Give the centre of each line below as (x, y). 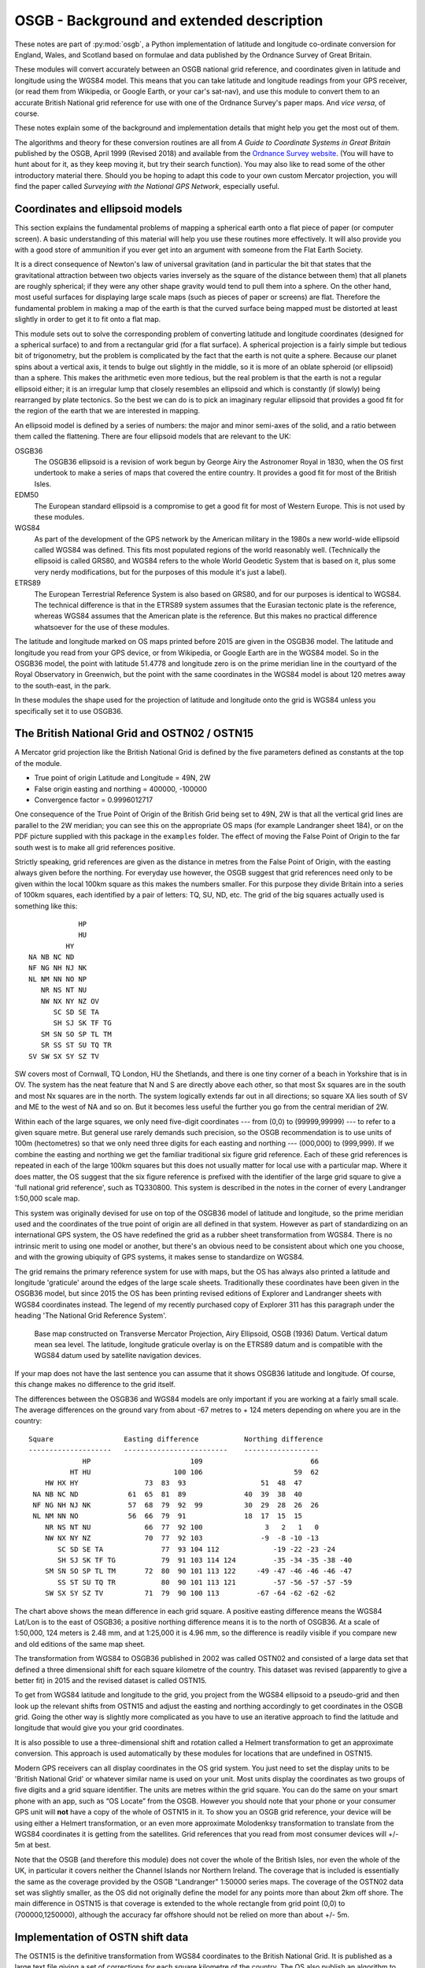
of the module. (38, 763)
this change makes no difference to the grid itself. (95, 1385)
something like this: (46, 906)
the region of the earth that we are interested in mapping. (107, 411)
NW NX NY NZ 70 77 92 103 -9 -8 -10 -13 (182, 1538)
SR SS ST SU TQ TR (76, 1045)
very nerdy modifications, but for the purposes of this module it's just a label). (161, 572)
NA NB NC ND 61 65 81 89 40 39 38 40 (168, 1494)
